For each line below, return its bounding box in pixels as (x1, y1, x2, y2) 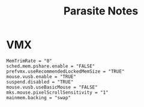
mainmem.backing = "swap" (6, 94, 71, 100)
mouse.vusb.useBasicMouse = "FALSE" (6, 84, 98, 90)
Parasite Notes (63, 4, 139, 18)
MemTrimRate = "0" (6, 58, 52, 64)
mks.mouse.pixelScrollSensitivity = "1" (6, 89, 109, 96)
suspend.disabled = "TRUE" (6, 79, 74, 85)
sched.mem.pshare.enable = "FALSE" (6, 63, 95, 69)
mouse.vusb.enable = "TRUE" (6, 73, 77, 79)
